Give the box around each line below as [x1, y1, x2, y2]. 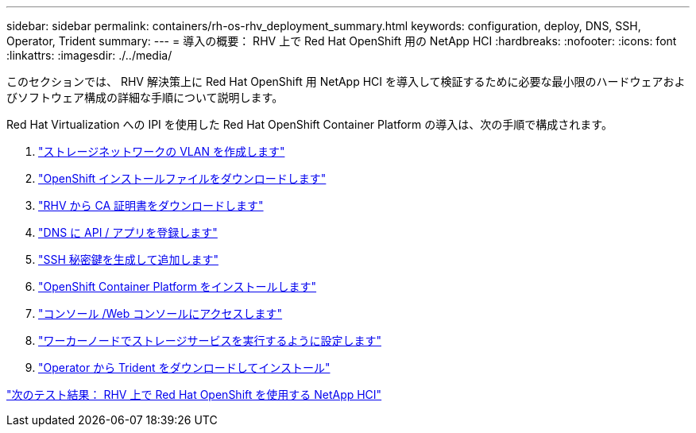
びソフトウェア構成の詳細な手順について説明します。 [6, 91, 284, 104]
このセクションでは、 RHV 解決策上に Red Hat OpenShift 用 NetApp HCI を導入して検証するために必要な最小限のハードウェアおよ [6, 75, 686, 88]
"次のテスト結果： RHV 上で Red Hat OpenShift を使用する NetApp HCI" [6, 388, 382, 401]
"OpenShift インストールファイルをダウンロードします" [38, 172, 327, 185]
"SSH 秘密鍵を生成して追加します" [38, 253, 218, 266]
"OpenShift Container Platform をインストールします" [38, 280, 317, 293]
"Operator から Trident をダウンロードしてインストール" [38, 361, 331, 374]
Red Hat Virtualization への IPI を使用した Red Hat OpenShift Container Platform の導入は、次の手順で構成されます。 [6, 118, 613, 131]
